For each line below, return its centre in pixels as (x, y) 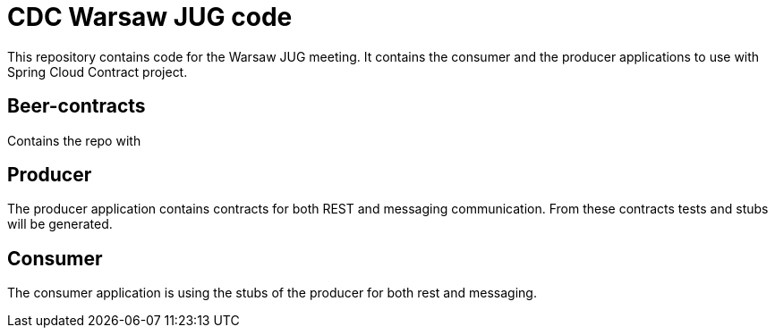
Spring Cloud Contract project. (98, 71)
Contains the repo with (74, 140)
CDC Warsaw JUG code (150, 17)
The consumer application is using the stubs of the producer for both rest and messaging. (272, 293)
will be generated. (60, 224)
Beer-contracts (77, 106)
